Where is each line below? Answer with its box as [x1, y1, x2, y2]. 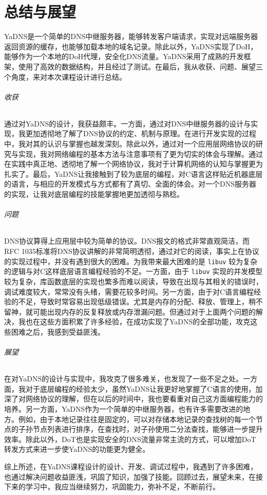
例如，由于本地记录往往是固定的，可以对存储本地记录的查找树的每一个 [18, 413, 256, 424]
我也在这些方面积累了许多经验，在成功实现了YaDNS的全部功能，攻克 [18, 316, 251, 327]
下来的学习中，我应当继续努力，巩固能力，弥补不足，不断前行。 [4, 481, 220, 492]
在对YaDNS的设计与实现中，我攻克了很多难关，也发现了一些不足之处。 [4, 373, 243, 384]
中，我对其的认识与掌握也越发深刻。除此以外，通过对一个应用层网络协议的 [4, 138, 256, 149]
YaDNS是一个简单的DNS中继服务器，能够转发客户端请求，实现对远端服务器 [4, 31, 258, 42]
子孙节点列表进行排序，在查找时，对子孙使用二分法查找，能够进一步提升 [18, 424, 263, 434]
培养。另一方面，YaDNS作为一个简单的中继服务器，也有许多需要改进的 [4, 404, 243, 414]
